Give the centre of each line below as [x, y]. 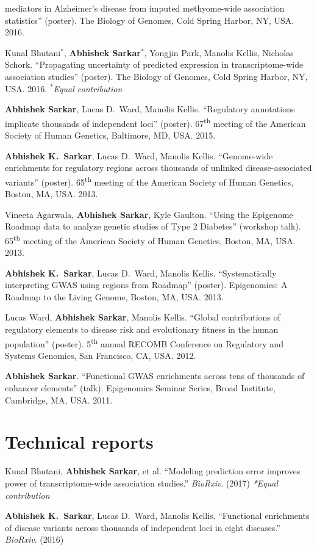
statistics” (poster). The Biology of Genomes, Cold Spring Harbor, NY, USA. [150, 20]
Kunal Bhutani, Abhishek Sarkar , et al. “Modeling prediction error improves [153, 471]
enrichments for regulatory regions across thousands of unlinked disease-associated [158, 168]
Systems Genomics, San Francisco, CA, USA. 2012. [101, 355]
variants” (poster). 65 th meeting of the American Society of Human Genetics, [149, 181]
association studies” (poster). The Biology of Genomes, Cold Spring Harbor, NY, [156, 76]
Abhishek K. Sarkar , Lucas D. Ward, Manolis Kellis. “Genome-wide [139, 155]
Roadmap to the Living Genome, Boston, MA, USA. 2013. [114, 296]
